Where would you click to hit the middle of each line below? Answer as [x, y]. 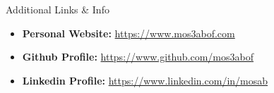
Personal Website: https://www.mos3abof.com [129, 33]
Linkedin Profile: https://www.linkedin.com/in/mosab [145, 80]
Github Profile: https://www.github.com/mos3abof [138, 57]
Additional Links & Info [58, 9]
